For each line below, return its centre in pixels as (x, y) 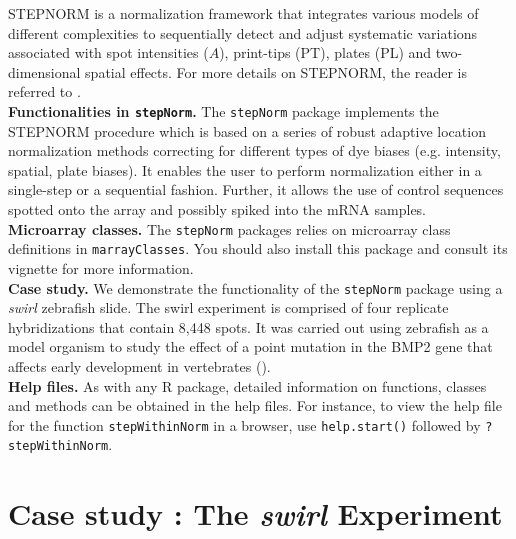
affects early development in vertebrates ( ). (139, 365)
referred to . (44, 91)
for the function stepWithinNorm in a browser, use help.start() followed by (244, 424)
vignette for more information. (101, 267)
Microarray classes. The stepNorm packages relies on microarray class (229, 228)
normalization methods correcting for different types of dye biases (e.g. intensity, (254, 150)
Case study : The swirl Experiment (255, 514)
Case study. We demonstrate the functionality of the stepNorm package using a (255, 287)
